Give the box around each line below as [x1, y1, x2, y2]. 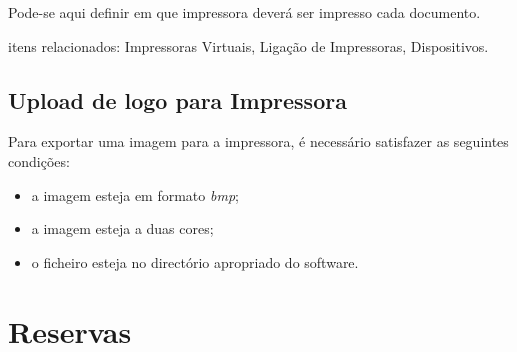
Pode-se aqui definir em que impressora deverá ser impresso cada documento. [8, 2, 481, 22]
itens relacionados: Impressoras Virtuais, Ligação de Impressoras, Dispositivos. [8, 35, 489, 56]
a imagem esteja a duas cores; [31, 218, 214, 239]
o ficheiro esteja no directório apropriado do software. [31, 251, 359, 272]
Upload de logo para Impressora [8, 84, 347, 115]
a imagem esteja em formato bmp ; [31, 184, 239, 205]
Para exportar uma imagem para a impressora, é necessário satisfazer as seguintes [8, 131, 509, 152]
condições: [8, 150, 70, 171]
